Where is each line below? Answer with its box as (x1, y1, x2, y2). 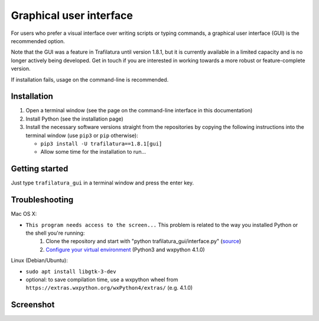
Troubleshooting (11, 195, 74, 205)
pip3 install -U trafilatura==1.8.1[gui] (40, 140, 162, 147)
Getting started (11, 164, 69, 174)
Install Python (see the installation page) (25, 115, 123, 122)
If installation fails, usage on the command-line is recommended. (11, 76, 169, 83)
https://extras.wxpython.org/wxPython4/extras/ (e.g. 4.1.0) (25, 284, 193, 291)
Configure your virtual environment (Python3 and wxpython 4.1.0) (45, 246, 205, 253)
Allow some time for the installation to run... (40, 148, 147, 155)
